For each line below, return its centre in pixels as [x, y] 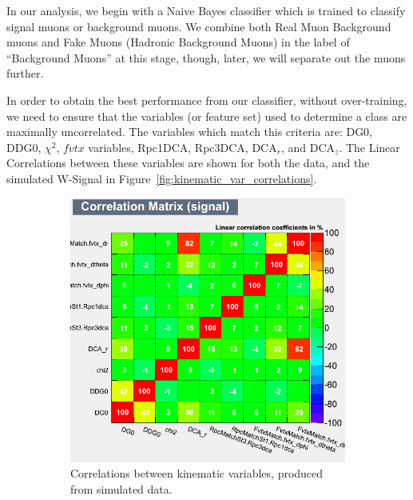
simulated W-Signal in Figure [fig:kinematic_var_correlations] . [162, 178]
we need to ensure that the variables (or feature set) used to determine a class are [207, 116]
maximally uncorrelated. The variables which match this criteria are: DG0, [190, 132]
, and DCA [308, 147]
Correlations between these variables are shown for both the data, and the [188, 163]
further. [25, 73]
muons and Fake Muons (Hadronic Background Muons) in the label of [178, 42]
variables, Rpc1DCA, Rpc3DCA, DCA [183, 147]
